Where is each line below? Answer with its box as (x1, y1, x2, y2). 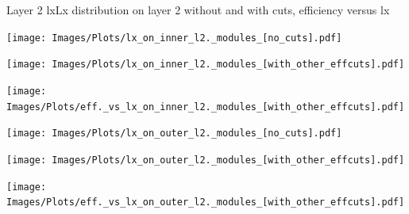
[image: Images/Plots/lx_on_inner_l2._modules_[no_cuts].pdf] (6, 32, 342, 44)
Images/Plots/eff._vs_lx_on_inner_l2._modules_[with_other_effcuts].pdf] (6, 101, 405, 113)
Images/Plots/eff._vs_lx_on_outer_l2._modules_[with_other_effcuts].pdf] (6, 197, 405, 208)
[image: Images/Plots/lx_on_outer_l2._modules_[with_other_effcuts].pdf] (6, 154, 405, 166)
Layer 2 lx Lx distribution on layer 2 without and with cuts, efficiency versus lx (6, 2, 390, 17)
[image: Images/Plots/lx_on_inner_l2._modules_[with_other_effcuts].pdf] (6, 59, 405, 71)
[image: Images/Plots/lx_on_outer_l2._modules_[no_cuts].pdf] (6, 128, 342, 139)
